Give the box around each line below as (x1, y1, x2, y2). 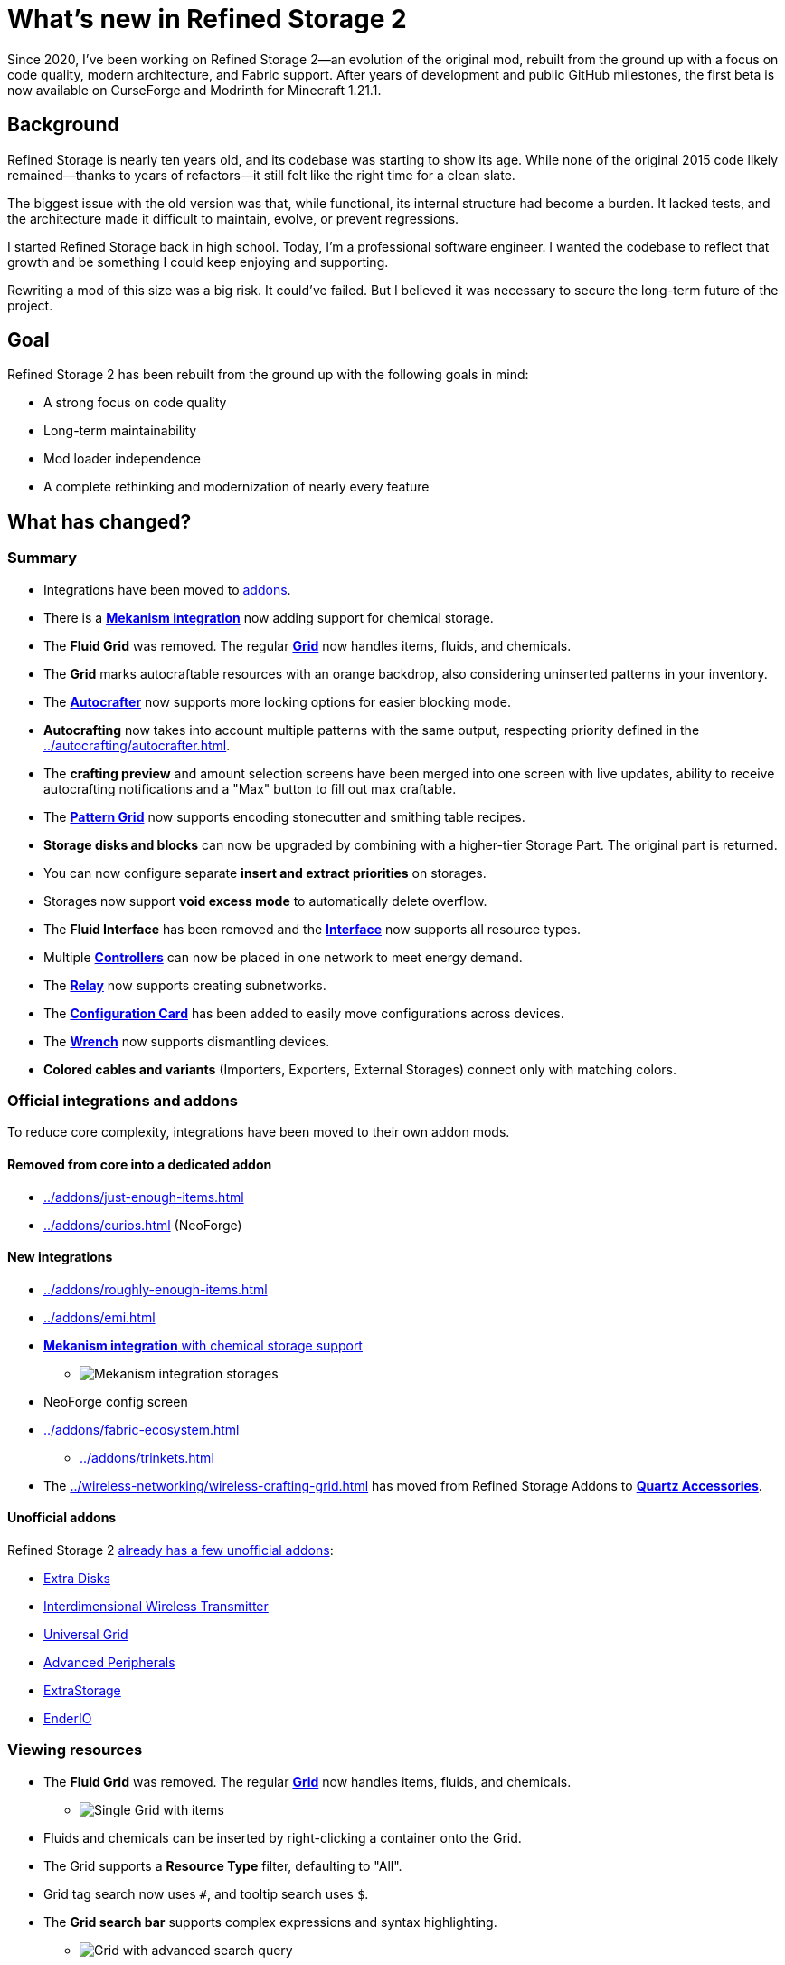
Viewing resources (7, 1741, 143, 1760)
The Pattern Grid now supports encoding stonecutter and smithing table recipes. (43, 808, 525, 825)
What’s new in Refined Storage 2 (7, 4, 407, 34)
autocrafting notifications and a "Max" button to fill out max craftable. (43, 780, 457, 796)
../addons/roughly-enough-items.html (43, 1281, 268, 1297)
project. (7, 297, 53, 313)
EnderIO (43, 1711, 92, 1727)
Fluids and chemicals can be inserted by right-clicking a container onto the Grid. (43, 1829, 522, 1846)
